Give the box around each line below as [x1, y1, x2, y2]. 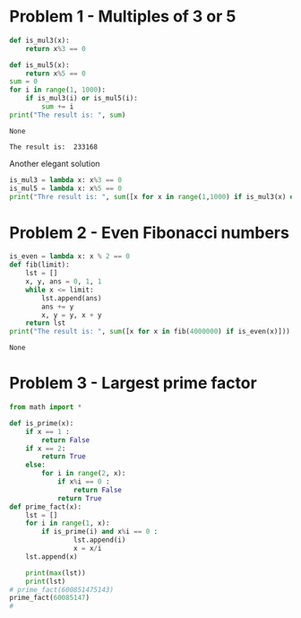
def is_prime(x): [9, 419, 74, 428]
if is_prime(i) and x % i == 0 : [41, 527, 159, 536]
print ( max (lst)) [25, 568, 87, 578]
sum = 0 [9, 77, 39, 86]
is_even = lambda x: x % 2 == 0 [9, 252, 130, 261]
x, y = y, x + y [41, 310, 102, 319]
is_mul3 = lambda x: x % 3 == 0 [9, 175, 123, 185]
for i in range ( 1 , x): [25, 518, 110, 528]
